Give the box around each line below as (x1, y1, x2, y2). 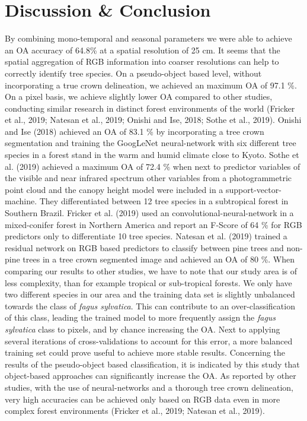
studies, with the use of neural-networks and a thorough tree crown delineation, (5, 381, 294, 393)
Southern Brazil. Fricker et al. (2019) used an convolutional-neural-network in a (5, 207, 294, 219)
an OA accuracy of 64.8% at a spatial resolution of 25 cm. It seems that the (5, 43, 280, 56)
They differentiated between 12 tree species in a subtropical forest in (39, 195, 289, 207)
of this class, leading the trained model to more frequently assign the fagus (5, 311, 276, 324)
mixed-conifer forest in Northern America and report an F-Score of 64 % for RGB (5, 218, 302, 230)
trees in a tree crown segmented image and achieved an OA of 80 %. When (23, 253, 295, 265)
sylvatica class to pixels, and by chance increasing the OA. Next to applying (5, 322, 280, 335)
